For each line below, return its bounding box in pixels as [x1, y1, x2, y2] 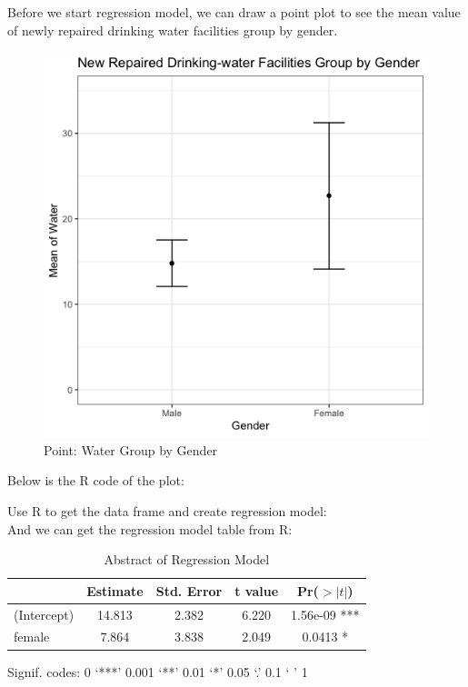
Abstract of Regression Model [104, 550, 270, 569]
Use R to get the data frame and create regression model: [7, 501, 327, 520]
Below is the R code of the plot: [7, 471, 184, 490]
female [14, 627, 50, 646]
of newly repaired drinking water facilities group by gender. [7, 20, 338, 39]
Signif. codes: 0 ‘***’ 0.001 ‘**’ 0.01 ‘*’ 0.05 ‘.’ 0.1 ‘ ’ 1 [7, 662, 308, 681]
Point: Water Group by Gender [44, 440, 218, 459]
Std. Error [155, 581, 223, 600]
